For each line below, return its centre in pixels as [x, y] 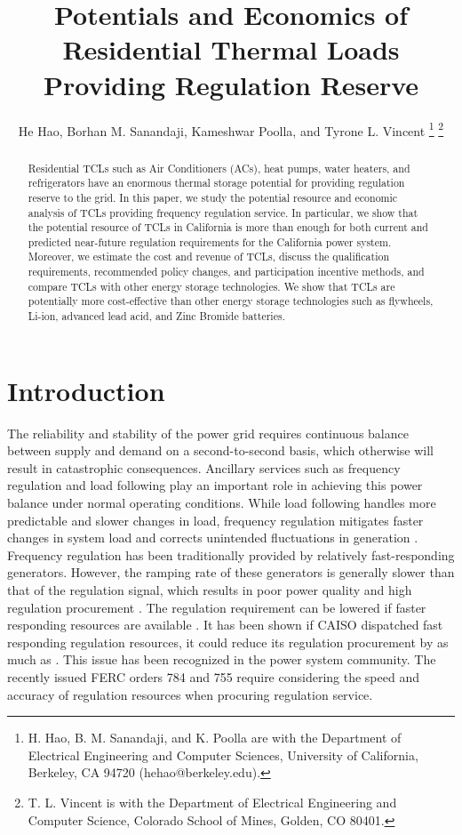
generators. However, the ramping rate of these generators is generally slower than [231, 572]
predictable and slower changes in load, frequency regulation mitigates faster [215, 520]
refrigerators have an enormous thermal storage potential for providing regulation [216, 183]
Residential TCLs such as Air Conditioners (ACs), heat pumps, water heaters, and [219, 168]
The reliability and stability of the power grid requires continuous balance [208, 433]
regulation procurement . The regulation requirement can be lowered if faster [217, 607]
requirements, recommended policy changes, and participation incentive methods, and [226, 272]
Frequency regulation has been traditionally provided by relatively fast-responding [231, 554]
